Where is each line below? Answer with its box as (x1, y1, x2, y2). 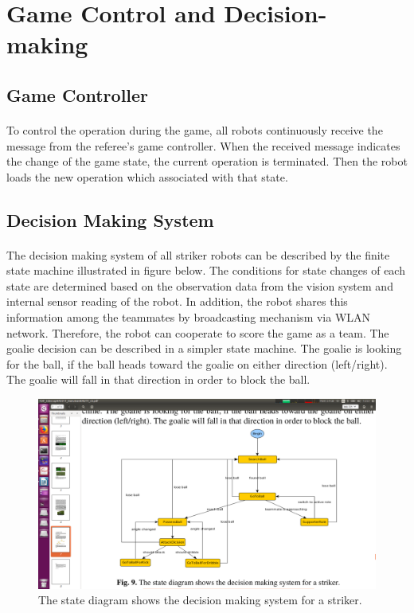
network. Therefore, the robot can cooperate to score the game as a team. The (6, 324, 389, 341)
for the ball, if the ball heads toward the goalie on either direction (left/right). (6, 355, 388, 372)
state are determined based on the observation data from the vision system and (6, 277, 393, 294)
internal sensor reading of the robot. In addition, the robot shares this (6, 293, 348, 310)
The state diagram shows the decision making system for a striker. (38, 592, 362, 608)
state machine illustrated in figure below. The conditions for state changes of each (6, 262, 405, 279)
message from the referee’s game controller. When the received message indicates (6, 137, 400, 154)
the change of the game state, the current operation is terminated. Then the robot (6, 153, 408, 170)
